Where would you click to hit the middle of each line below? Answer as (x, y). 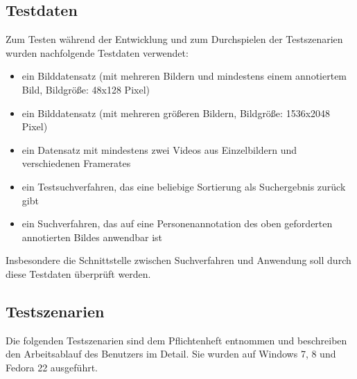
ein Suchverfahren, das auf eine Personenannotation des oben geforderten (177, 223)
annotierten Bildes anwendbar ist (92, 237)
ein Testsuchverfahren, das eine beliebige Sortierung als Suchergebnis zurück (184, 186)
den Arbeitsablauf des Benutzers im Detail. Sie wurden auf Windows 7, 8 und (171, 354)
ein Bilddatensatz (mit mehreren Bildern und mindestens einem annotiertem (184, 76)
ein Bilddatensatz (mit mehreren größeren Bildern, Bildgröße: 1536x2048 (176, 113)
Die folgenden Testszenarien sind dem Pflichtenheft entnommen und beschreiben (176, 340)
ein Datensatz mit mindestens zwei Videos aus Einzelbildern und (159, 149)
